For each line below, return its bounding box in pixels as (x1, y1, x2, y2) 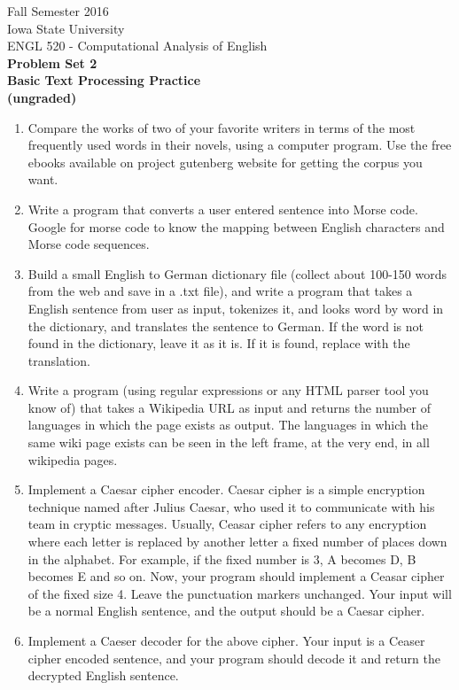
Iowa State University (7, 19, 125, 37)
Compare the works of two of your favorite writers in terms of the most (27, 118, 416, 136)
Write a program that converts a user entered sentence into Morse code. (27, 199, 418, 218)
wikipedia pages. (27, 450, 118, 469)
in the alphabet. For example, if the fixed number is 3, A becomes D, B (27, 549, 416, 568)
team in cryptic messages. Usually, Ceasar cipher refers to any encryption (27, 515, 427, 533)
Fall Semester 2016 (7, 2, 109, 19)
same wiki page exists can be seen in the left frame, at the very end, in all (27, 433, 430, 452)
